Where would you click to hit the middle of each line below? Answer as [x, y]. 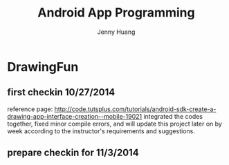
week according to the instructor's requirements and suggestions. [101, 131]
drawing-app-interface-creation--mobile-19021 [75, 116]
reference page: [30, 109]
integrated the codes [173, 116]
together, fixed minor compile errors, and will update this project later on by [115, 124]
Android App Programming [116, 13]
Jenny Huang [116, 32]
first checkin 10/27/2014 [61, 92]
